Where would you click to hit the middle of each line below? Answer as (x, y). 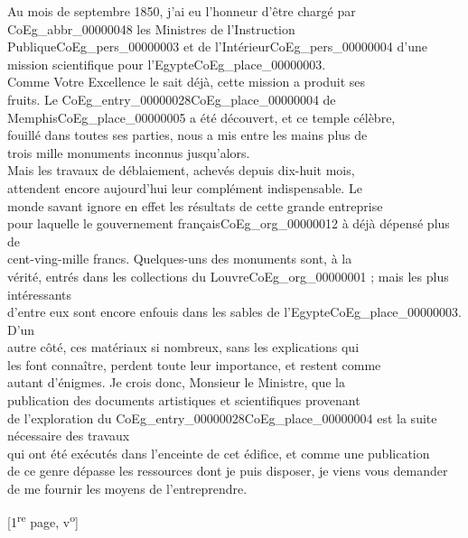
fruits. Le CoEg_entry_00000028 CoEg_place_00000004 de (172, 99)
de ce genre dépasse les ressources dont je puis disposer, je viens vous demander (228, 471)
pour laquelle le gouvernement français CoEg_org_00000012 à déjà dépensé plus (229, 223)
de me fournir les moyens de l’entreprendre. (127, 489)
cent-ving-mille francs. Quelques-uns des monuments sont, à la (180, 259)
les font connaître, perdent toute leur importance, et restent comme (194, 364)
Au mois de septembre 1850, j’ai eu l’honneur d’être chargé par (182, 11)
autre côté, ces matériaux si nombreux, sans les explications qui (183, 347)
